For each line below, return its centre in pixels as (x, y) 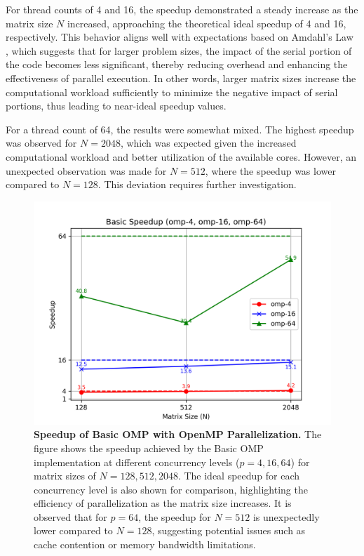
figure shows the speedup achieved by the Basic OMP (149, 448)
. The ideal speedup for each (239, 476)
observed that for (70, 516)
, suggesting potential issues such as (229, 530)
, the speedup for (175, 516)
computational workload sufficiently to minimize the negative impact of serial (172, 92)
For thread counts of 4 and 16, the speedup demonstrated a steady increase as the (182, 9)
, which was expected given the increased (208, 143)
